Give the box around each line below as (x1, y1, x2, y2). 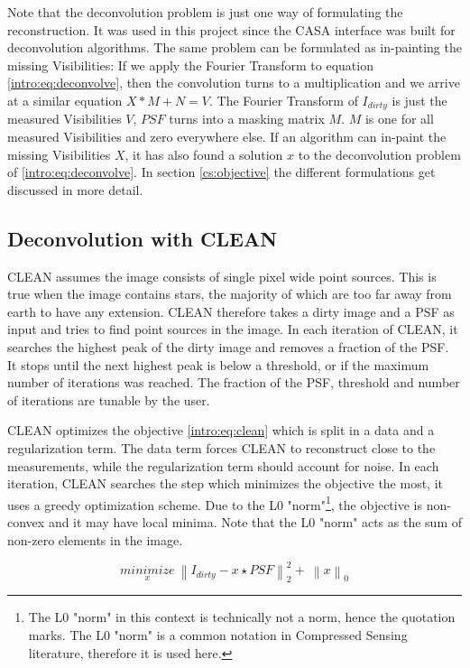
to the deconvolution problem (298, 144, 461, 163)
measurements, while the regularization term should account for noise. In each (7, 456, 439, 475)
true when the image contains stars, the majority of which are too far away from (7, 284, 452, 303)
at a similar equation (7, 90, 123, 109)
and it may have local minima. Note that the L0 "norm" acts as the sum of (48, 512, 462, 531)
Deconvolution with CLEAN (7, 224, 278, 252)
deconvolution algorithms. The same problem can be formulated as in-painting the (7, 38, 462, 57)
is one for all (364, 109, 434, 128)
